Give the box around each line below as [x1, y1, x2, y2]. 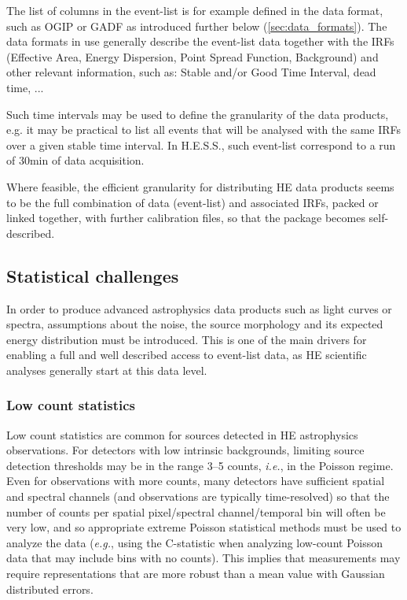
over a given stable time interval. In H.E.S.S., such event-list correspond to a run [6, 136, 396, 153]
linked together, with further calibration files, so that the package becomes [6, 209, 365, 226]
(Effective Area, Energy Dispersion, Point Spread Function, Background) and [6, 48, 379, 65]
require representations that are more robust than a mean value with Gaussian [6, 565, 385, 582]
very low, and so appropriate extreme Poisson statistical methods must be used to [6, 519, 401, 535]
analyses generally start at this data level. [6, 361, 207, 378]
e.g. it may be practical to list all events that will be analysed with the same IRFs [6, 121, 401, 138]
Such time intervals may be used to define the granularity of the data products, [6, 106, 389, 122]
